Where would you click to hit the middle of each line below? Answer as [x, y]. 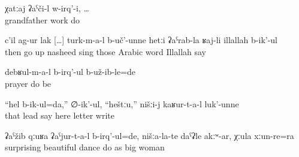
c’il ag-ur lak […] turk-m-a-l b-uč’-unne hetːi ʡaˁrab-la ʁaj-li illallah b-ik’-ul [141, 40]
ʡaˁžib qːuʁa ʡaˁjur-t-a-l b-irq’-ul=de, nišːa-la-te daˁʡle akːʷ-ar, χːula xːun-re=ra [149, 135]
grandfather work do [42, 19]
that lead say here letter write [60, 115]
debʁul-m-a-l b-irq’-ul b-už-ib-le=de [70, 72]
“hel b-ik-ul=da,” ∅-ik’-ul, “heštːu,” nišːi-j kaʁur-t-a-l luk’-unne [122, 103]
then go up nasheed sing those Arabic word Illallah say [105, 51]
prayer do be [28, 83]
